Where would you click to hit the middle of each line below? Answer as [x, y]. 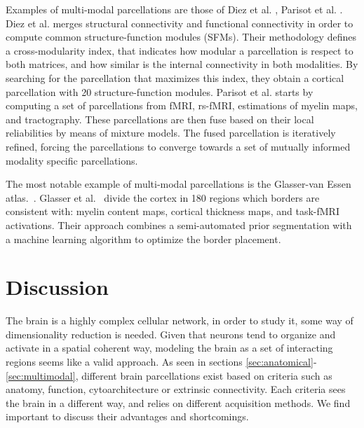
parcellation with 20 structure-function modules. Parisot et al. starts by [160, 91]
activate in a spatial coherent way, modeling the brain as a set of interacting [169, 348]
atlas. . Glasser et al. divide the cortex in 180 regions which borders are [163, 197]
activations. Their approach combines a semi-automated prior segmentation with [179, 225]
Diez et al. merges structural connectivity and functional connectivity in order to [180, 23]
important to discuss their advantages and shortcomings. [127, 416]
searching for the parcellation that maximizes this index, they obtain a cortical [175, 77]
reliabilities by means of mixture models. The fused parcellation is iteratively [171, 133]
